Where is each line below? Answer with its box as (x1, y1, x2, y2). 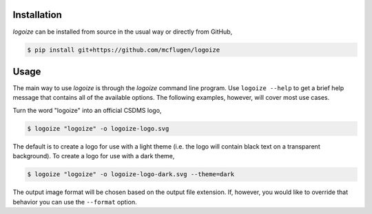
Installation (12, 9, 62, 21)
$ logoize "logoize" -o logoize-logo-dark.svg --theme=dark (27, 171, 235, 178)
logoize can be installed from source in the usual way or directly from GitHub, (12, 28, 233, 36)
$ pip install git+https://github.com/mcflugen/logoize (27, 45, 220, 54)
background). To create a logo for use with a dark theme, (12, 152, 175, 160)
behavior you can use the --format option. (12, 197, 137, 206)
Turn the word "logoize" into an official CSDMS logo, (12, 106, 162, 114)
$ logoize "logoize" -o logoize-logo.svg (27, 125, 169, 132)
